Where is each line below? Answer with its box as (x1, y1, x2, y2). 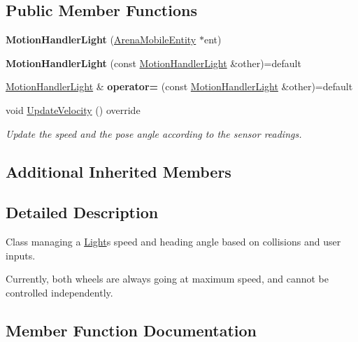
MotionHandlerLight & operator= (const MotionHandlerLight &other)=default (6, 79, 353, 94)
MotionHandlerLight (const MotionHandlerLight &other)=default (6, 55, 301, 70)
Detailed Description (6, 201, 159, 223)
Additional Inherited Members (6, 160, 231, 182)
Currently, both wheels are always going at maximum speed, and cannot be (6, 271, 329, 286)
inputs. (6, 248, 36, 262)
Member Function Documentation (6, 319, 257, 341)
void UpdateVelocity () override (6, 102, 141, 117)
